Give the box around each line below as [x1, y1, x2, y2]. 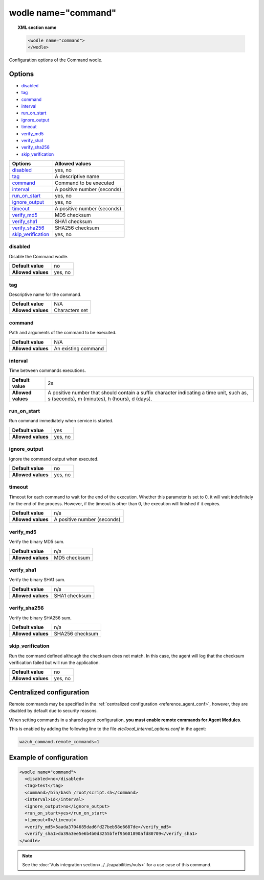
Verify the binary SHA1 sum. [9, 577, 66, 583]
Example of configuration [9, 753, 88, 761]
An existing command [54, 345, 104, 352]
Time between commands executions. [9, 367, 86, 373]
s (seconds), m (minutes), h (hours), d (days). [47, 395, 153, 402]
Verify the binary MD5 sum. [9, 539, 65, 545]
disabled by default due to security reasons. [9, 708, 98, 714]
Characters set [54, 307, 88, 314]
